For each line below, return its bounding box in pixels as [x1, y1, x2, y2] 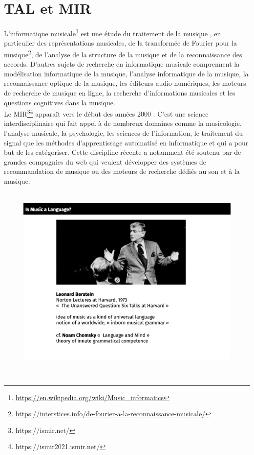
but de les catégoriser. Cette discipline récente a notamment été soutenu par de [4, 147, 241, 157]
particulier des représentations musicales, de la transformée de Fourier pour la [4, 38, 237, 48]
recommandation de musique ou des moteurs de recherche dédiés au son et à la [4, 166, 240, 176]
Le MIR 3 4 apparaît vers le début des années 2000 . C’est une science [4, 107, 209, 119]
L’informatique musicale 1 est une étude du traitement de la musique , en [4, 27, 221, 38]
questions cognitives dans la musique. [4, 97, 115, 107]
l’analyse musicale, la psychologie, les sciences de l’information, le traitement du [4, 128, 243, 138]
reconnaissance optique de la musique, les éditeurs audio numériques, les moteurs [4, 78, 246, 88]
